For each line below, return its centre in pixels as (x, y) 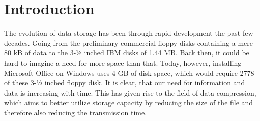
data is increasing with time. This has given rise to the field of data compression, (130, 92)
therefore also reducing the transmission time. (76, 112)
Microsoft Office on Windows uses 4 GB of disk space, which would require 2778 (129, 72)
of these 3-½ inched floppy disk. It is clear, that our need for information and (125, 83)
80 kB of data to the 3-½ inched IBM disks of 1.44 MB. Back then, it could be (127, 53)
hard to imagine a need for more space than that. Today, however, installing (123, 62)
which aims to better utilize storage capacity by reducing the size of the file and (129, 102)
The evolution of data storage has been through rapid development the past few (129, 33)
